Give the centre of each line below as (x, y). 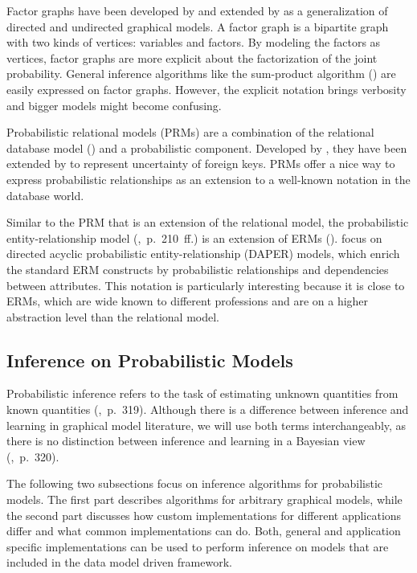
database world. (45, 195)
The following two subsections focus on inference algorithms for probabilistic (195, 483)
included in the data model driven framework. (119, 562)
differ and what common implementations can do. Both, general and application (204, 531)
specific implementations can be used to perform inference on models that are (198, 546)
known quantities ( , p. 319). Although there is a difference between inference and (208, 409)
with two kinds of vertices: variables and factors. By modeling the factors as (194, 42)
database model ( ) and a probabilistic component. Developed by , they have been (207, 147)
